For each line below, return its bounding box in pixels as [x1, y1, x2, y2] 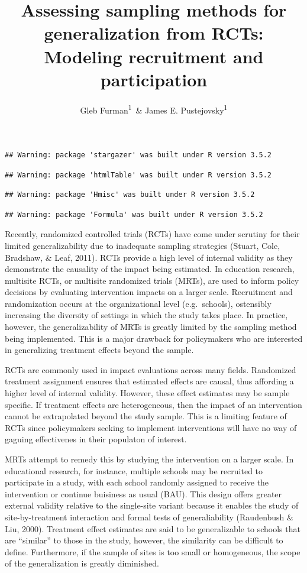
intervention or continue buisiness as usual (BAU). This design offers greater [5, 487, 282, 500]
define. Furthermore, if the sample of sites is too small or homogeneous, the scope [5, 545, 300, 558]
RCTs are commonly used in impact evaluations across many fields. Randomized [5, 363, 296, 375]
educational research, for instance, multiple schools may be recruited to [5, 464, 263, 477]
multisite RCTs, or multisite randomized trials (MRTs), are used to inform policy [5, 274, 299, 286]
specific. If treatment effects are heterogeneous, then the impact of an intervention [5, 398, 302, 410]
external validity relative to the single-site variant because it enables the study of [5, 499, 299, 512]
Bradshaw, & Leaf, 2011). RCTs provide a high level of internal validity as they [5, 251, 293, 263]
